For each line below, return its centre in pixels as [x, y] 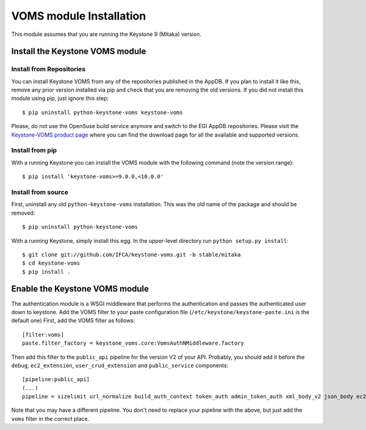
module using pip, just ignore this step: [60, 98]
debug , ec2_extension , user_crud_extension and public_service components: [120, 365]
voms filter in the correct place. [50, 418]
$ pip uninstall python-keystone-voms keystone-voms [102, 112]
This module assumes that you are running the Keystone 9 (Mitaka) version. [106, 34]
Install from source [40, 192]
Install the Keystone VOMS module [79, 52]
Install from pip [34, 151]
